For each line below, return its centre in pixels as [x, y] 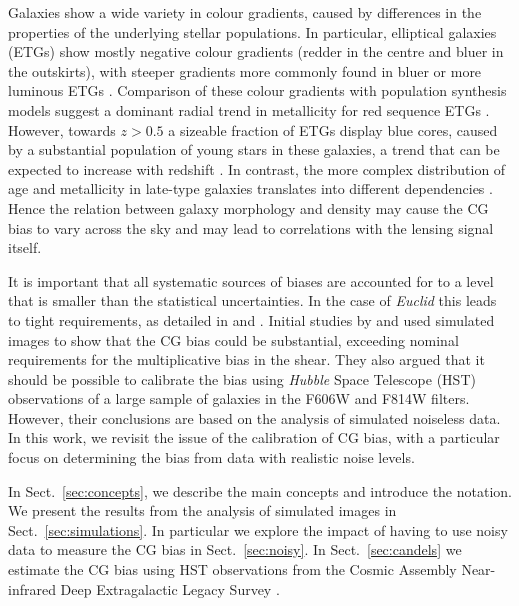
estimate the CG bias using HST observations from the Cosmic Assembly [232, 569]
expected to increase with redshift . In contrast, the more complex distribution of [257, 168]
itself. [25, 247]
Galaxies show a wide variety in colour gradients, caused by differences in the [245, 12]
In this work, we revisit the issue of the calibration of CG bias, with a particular [254, 437]
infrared [32, 588]
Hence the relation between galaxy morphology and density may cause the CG [248, 207]
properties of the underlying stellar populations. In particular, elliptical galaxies [252, 31]
